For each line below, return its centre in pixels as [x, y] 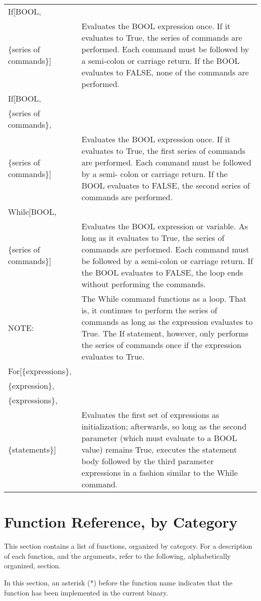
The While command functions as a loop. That [164, 298]
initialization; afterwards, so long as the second [164, 426]
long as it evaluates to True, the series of [153, 238]
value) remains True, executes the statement [159, 449]
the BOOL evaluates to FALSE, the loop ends [162, 272]
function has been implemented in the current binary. [86, 592]
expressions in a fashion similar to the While [160, 473]
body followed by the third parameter [148, 461]
